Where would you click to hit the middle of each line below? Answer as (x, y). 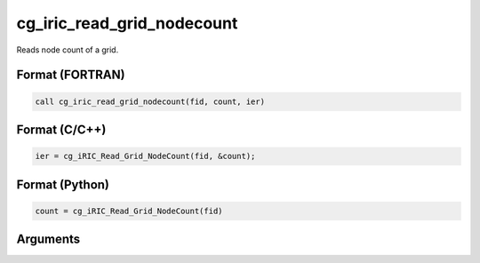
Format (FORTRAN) (71, 75)
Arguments (48, 239)
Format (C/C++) (61, 129)
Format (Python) (63, 184)
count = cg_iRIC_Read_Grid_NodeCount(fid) (129, 211)
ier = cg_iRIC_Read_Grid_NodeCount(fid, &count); (145, 156)
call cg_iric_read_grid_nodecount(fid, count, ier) (150, 101)
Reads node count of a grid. (68, 50)
